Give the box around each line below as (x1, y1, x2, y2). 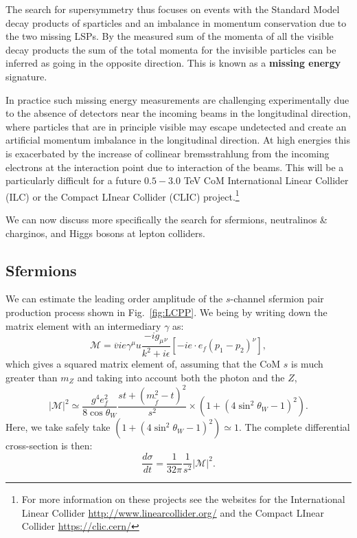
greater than (5, 370, 58, 384)
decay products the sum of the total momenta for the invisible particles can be (5, 42, 336, 56)
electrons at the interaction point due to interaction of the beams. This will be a (5, 159, 344, 174)
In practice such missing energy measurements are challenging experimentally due (5, 92, 349, 107)
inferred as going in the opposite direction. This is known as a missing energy (5, 56, 341, 70)
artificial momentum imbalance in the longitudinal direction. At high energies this (5, 133, 350, 147)
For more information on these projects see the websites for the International (21, 492, 345, 506)
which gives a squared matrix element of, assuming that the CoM (5, 357, 281, 371)
